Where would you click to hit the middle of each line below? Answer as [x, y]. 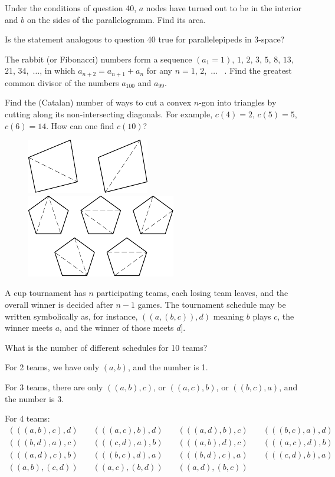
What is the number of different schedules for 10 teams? [106, 347]
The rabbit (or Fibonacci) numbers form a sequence [98, 59]
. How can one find [80, 125]
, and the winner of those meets [117, 328]
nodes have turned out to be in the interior [224, 8]
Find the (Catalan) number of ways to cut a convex [98, 102]
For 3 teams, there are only [54, 386]
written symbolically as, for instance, [71, 316]
